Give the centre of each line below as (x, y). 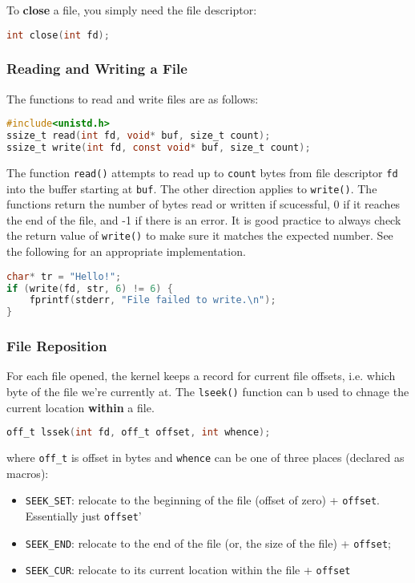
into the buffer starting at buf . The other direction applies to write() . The (192, 188)
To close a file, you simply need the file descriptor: (132, 10)
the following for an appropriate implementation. (126, 251)
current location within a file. (81, 407)
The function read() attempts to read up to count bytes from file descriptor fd (202, 172)
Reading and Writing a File (97, 69)
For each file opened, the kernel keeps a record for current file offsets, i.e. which (201, 376)
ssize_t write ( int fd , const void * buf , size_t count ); (159, 148)
